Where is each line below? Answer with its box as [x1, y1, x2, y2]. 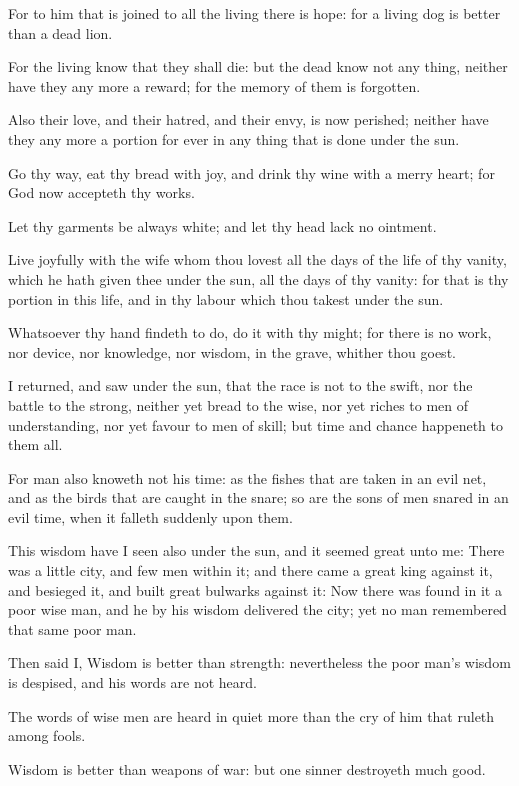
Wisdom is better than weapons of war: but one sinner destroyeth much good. [8, 758, 486, 779]
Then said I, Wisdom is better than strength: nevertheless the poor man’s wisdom [8, 652, 511, 673]
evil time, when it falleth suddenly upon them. [8, 506, 293, 527]
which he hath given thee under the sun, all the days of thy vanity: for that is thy [8, 268, 509, 289]
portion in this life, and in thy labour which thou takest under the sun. [8, 288, 444, 309]
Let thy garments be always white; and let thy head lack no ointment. [8, 215, 437, 236]
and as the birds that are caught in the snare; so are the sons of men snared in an [8, 487, 509, 508]
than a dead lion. [8, 22, 113, 43]
